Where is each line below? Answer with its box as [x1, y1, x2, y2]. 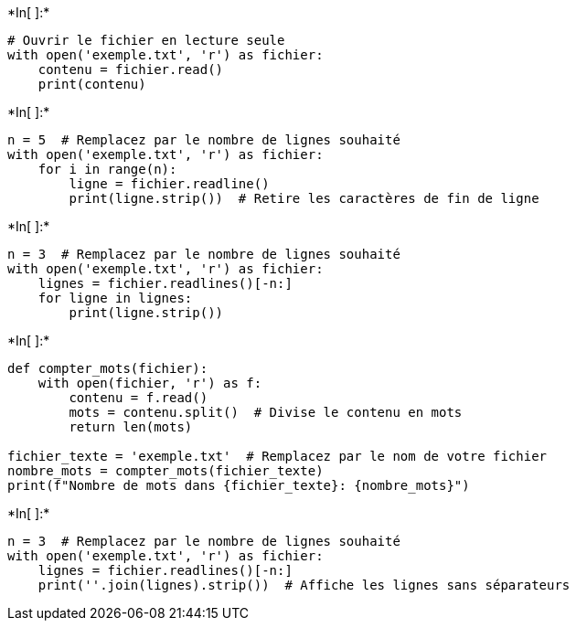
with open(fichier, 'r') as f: [37, 376, 262, 390]
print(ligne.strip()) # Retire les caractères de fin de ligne [69, 191, 539, 206]
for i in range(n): [37, 162, 177, 176]
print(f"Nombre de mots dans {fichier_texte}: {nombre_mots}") [7, 478, 470, 493]
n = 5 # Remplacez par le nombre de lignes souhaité [7, 133, 400, 147]
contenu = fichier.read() [37, 62, 224, 77]
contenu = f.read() [69, 390, 208, 405]
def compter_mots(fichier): [7, 361, 208, 376]
